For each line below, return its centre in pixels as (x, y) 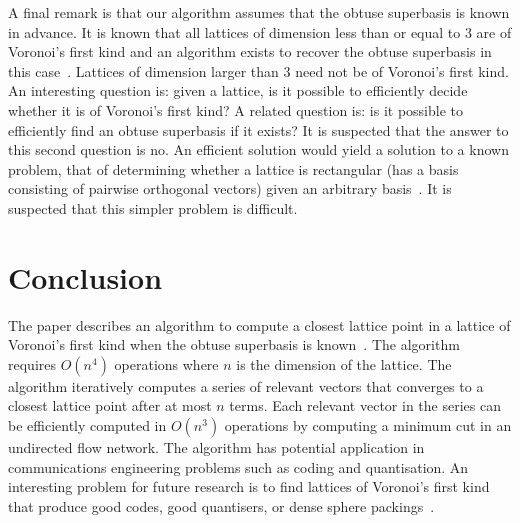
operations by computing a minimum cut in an (368, 425)
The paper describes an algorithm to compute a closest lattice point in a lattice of (259, 324)
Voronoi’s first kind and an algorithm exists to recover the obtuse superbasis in (250, 51)
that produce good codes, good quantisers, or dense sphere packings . (221, 505)
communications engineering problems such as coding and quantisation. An (238, 466)
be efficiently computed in (87, 425)
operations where (166, 363)
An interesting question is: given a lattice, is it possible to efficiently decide (238, 90)
